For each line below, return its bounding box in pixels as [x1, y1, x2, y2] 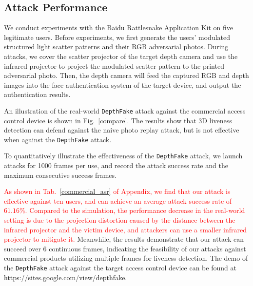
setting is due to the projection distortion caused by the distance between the [4, 215, 235, 225]
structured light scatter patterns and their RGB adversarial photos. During [4, 41, 229, 52]
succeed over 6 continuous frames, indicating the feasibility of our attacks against [4, 243, 246, 253]
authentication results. [4, 89, 71, 99]
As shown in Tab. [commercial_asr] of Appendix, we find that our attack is [4, 186, 231, 196]
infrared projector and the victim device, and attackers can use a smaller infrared [4, 224, 247, 234]
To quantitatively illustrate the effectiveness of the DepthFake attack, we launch [4, 151, 243, 161]
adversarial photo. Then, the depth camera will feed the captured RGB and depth [4, 70, 249, 80]
